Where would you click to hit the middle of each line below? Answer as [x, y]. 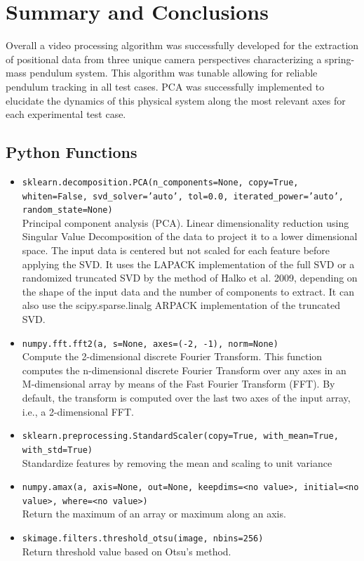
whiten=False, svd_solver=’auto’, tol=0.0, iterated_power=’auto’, [183, 196]
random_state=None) [67, 210]
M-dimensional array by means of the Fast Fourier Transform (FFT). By [178, 384]
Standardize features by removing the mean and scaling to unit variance [177, 462]
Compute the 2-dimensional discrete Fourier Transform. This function [172, 356]
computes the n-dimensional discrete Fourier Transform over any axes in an [184, 370]
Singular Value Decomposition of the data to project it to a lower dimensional [190, 236]
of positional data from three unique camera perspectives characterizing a [164, 59]
